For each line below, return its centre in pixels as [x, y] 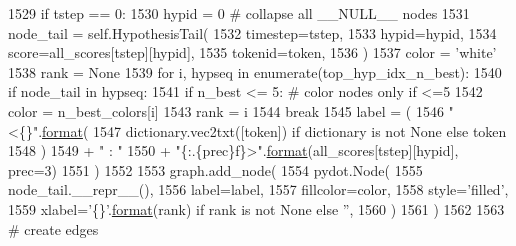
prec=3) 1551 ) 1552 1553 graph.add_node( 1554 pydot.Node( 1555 [215, 169]
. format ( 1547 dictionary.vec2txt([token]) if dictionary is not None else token [272, 130]
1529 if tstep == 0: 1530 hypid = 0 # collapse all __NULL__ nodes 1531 [239, 13]
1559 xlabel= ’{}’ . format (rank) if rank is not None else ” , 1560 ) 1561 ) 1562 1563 [256, 208]
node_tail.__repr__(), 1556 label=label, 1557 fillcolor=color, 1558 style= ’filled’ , [258, 189]
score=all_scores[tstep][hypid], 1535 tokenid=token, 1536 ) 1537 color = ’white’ [252, 52]
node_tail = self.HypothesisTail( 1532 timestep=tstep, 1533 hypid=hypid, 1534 [252, 32]
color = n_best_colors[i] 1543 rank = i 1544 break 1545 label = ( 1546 [226, 110]
